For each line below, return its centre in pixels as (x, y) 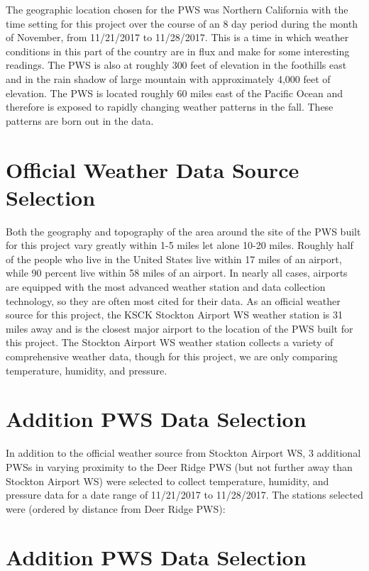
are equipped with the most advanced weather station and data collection (166, 287)
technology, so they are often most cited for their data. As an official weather (173, 300)
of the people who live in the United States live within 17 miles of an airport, (174, 259)
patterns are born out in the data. (80, 120)
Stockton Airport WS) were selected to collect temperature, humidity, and (167, 481)
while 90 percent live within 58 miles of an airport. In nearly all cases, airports (177, 273)
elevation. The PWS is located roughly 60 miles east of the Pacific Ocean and (175, 93)
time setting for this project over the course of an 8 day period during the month (182, 23)
